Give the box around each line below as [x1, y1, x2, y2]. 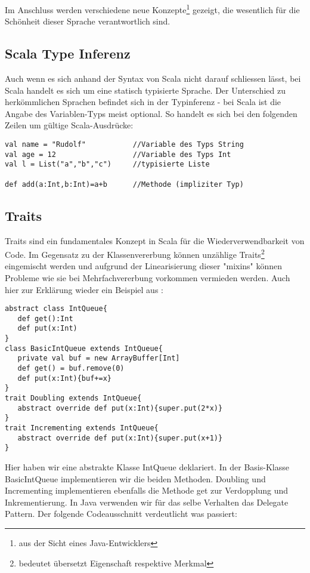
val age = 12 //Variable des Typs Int [5, 150, 231, 159]
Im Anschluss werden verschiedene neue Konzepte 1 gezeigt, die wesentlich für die [5, 2, 300, 16]
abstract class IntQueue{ [5, 304, 107, 313]
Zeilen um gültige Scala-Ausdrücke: [5, 119, 134, 131]
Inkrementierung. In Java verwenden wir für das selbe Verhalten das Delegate [5, 495, 289, 508]
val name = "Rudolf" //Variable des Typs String [5, 140, 244, 149]
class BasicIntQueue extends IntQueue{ [5, 344, 163, 353]
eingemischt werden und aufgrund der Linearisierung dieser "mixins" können [5, 260, 283, 272]
